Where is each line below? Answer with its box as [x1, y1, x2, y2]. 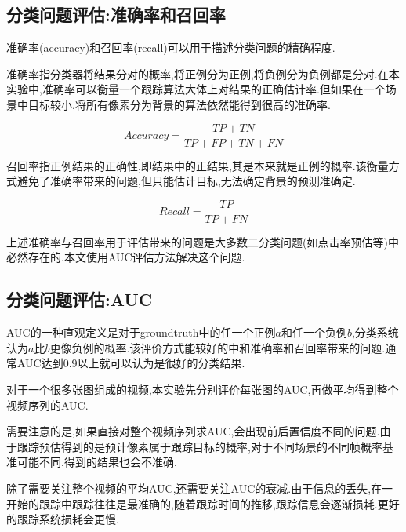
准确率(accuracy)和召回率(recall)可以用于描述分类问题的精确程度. [6, 39, 335, 56]
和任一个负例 [281, 324, 347, 341]
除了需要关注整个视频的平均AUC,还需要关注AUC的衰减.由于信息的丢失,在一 [6, 480, 393, 497]
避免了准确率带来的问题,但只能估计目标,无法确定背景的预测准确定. [16, 173, 356, 189]
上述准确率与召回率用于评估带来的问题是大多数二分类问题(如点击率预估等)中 [6, 233, 399, 250]
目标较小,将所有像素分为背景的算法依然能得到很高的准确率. [27, 96, 331, 112]
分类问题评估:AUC [6, 287, 153, 312]
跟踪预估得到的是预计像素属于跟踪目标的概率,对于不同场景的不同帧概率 [16, 438, 382, 454]
